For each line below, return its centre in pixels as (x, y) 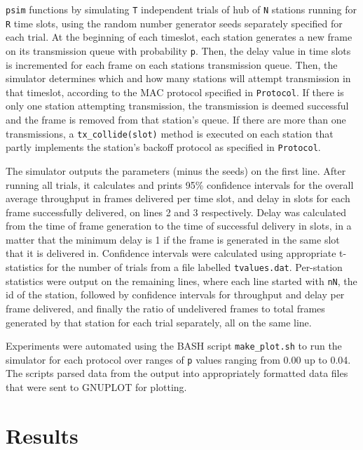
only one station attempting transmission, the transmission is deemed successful (177, 106)
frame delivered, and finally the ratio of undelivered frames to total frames (165, 308)
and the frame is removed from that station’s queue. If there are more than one (176, 119)
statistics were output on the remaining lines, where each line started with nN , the (181, 280)
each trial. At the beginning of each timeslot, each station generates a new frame (179, 37)
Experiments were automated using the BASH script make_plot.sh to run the (174, 346)
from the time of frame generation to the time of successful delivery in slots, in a (179, 226)
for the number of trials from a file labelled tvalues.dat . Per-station (194, 267)
